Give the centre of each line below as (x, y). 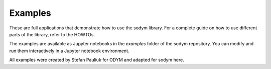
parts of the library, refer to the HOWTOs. (52, 34)
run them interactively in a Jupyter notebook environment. (69, 51)
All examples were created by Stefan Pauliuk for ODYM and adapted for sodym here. (97, 60)
